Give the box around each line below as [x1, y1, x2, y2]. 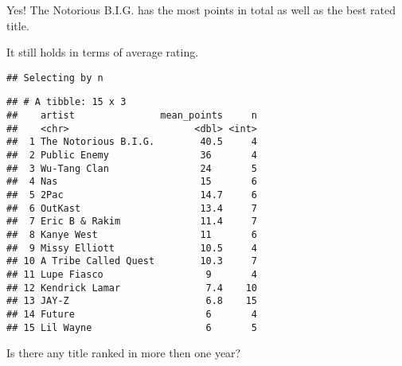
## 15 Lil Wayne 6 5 [6, 321, 257, 333]
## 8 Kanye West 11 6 [6, 229, 257, 240]
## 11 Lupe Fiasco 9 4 [6, 268, 257, 280]
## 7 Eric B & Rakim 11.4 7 [6, 216, 257, 228]
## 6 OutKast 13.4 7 [6, 202, 257, 214]
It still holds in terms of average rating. [6, 44, 199, 60]
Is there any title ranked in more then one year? [6, 345, 241, 361]
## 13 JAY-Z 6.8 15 [6, 295, 257, 307]
